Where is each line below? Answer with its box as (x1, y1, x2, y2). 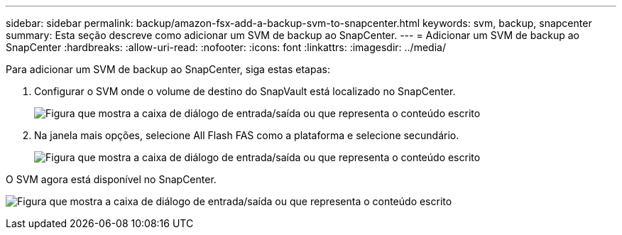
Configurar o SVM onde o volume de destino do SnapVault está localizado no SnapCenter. (34, 85, 456, 97)
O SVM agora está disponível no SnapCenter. (6, 173, 217, 185)
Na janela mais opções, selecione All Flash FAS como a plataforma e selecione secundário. (34, 129, 459, 141)
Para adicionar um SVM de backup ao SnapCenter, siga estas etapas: (6, 63, 330, 75)
